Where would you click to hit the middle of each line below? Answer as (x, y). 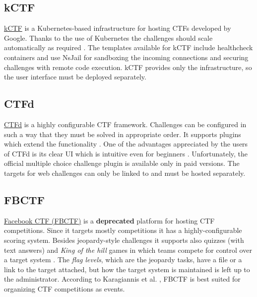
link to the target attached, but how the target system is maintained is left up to (127, 269)
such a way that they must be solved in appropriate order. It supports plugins (123, 134)
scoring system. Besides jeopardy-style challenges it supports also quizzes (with (124, 240)
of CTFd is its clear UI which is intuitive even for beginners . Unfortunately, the (126, 153)
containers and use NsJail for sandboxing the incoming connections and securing (126, 57)
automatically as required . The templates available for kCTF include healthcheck (128, 47)
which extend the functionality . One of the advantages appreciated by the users (126, 144)
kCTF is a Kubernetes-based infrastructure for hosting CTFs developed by (118, 28)
